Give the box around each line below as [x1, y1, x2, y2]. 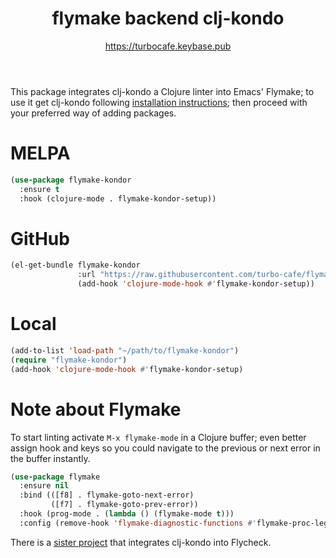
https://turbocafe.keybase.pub [104, 40, 232, 52]
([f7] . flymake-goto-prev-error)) [50, 500, 199, 510]
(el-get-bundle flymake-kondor [10, 260, 141, 271]
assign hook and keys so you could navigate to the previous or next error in [10, 442, 321, 454]
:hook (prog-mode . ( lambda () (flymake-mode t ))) [19, 509, 235, 519]
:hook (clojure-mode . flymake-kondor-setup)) [19, 193, 217, 204]
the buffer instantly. [10, 452, 91, 464]
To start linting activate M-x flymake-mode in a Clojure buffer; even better [10, 431, 307, 443]
